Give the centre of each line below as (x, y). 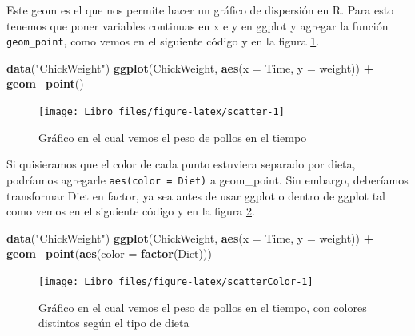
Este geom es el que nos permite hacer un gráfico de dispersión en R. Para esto (200, 10)
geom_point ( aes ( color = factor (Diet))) (109, 253)
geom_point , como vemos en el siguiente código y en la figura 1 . (163, 41)
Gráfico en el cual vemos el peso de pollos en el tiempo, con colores (203, 307)
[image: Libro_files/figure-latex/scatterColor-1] (176, 281)
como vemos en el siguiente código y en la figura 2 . (131, 211)
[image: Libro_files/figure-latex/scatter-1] (162, 112)
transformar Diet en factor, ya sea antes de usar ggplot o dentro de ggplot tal (196, 195)
